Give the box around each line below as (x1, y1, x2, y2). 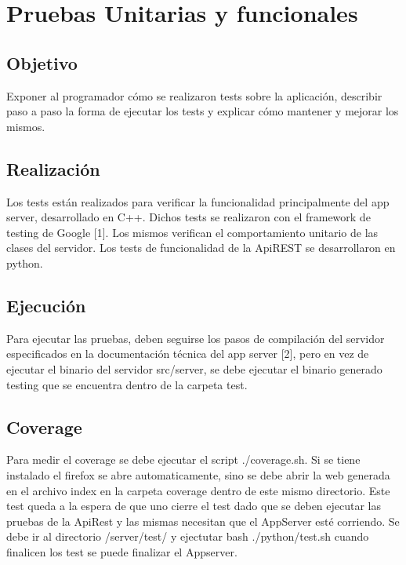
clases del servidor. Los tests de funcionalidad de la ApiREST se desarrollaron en (6, 239, 396, 256)
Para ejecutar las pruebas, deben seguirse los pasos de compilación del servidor (6, 330, 385, 346)
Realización (6, 156, 100, 180)
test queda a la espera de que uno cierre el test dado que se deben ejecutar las (6, 498, 382, 514)
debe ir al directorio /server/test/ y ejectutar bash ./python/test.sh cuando (6, 528, 369, 545)
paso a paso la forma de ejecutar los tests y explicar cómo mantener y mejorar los (6, 103, 399, 119)
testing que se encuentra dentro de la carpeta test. (6, 376, 248, 392)
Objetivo (6, 50, 78, 75)
